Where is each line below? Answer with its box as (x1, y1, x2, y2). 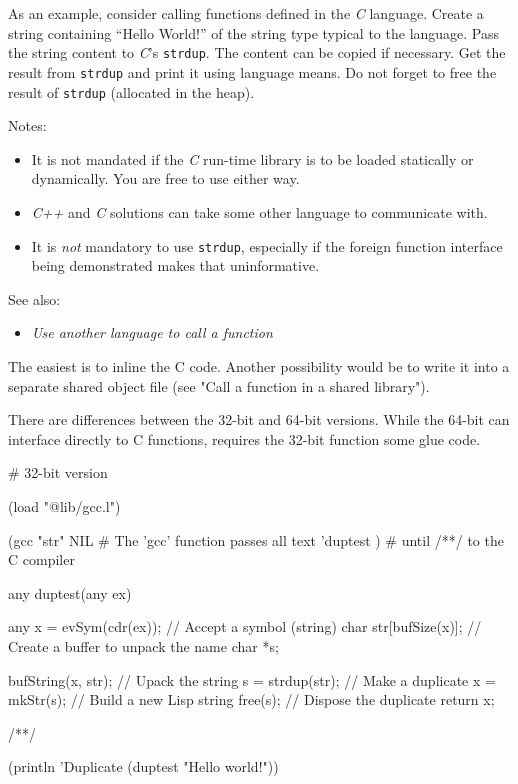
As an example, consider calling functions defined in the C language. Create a (8, 3, 484, 23)
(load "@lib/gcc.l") (8, 495, 121, 516)
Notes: (8, 115, 47, 136)
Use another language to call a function (31, 322, 273, 343)
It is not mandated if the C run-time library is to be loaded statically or (31, 148, 474, 169)
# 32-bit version (8, 462, 108, 483)
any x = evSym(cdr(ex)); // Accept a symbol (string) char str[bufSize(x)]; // (8, 616, 482, 637)
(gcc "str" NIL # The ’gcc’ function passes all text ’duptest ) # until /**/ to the (8, 529, 504, 550)
